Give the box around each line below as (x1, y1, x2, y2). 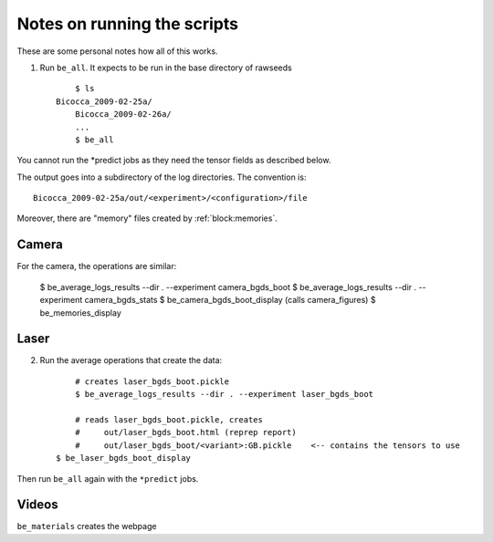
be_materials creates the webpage (16, 521, 157, 532)
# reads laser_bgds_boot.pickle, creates (74, 415, 264, 424)
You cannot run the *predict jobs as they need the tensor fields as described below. (16, 155, 331, 166)
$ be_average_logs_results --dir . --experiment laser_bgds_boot (74, 389, 374, 400)
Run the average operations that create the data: (39, 355, 223, 366)
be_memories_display (39, 307, 122, 318)
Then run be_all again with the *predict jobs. (16, 473, 199, 484)
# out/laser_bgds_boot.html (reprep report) (74, 427, 297, 438)
